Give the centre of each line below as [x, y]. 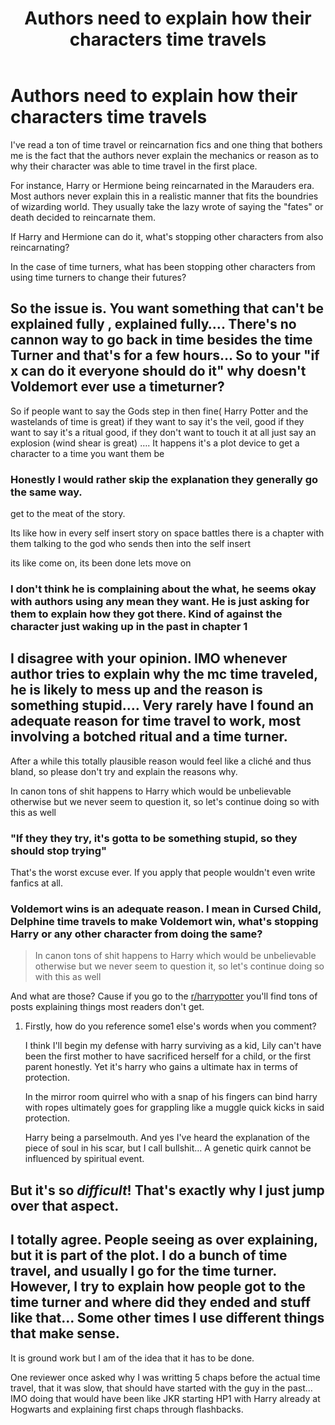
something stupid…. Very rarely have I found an [162, 705]
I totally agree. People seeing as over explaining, [164, 1240]
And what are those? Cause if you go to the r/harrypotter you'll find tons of [164, 996]
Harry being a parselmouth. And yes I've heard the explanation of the [167, 1138]
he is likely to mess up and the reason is [136, 690]
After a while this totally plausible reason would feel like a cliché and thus [161, 761]
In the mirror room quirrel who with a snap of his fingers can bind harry [171, 1097]
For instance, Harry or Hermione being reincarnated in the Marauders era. [162, 185]
